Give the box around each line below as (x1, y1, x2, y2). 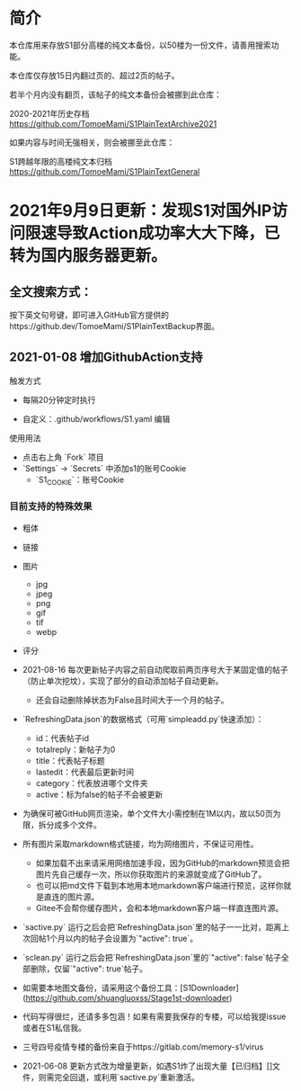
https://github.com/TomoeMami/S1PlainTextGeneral (9, 165, 200, 176)
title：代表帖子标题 (35, 755, 105, 765)
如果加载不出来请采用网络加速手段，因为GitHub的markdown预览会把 (35, 857, 290, 868)
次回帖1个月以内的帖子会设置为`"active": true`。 (22, 933, 199, 943)
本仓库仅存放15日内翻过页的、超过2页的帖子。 (9, 69, 180, 81)
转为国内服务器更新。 (9, 246, 168, 266)
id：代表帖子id (35, 732, 90, 743)
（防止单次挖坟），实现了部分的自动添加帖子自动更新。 (22, 675, 224, 686)
